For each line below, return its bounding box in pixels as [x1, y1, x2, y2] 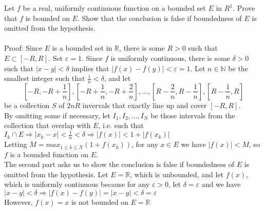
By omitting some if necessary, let [4, 110, 110, 120]
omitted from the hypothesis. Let [4, 168, 108, 179]
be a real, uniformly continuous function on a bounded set [23, 3, 206, 13]
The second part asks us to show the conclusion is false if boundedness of [4, 159, 234, 170]
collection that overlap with [4, 120, 91, 131]
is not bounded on [71, 197, 128, 207]
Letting [4, 139, 27, 150]
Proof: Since [4, 43, 43, 53]
